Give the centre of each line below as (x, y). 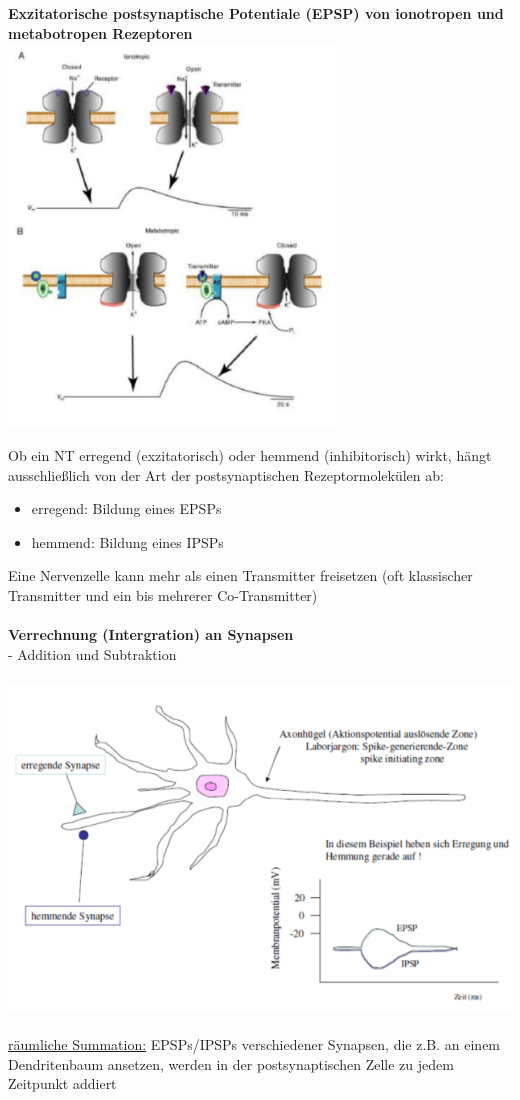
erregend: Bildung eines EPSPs (126, 508)
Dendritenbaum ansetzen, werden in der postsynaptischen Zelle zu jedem (231, 1063)
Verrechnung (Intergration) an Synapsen (151, 634)
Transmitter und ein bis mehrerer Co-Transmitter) (163, 595)
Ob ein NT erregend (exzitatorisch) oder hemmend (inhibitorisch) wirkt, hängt (250, 455)
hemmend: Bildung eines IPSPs (127, 541)
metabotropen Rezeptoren (100, 32)
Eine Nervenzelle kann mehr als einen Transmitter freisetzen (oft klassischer (240, 575)
